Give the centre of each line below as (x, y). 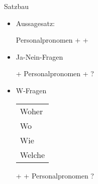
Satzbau (17, 6)
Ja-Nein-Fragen (39, 56)
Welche (32, 154)
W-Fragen (31, 90)
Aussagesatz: (35, 23)
